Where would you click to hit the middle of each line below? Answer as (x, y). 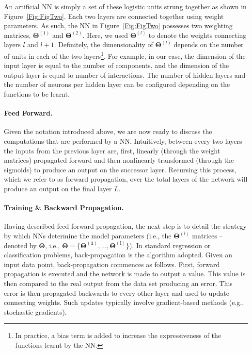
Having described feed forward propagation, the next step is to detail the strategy (126, 226)
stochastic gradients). (35, 311)
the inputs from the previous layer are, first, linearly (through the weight (112, 150)
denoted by (20, 245)
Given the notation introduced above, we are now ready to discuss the (108, 131)
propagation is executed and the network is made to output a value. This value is (125, 274)
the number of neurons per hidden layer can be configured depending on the (117, 84)
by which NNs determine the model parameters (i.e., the (88, 235)
